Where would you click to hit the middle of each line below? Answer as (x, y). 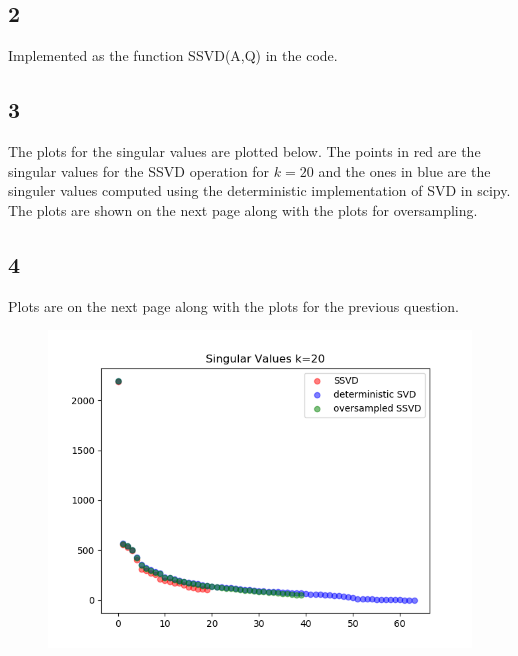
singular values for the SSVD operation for (139, 170)
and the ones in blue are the (404, 170)
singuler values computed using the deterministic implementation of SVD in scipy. (259, 190)
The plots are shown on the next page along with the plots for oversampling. (243, 209)
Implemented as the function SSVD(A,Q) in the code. (173, 55)
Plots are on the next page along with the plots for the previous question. (233, 305)
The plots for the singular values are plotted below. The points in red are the (244, 151)
